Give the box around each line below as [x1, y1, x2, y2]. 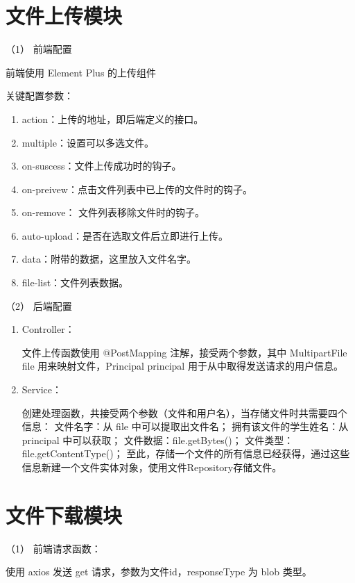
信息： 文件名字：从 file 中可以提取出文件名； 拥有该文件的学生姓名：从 [21, 419, 349, 434]
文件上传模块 [6, 1, 123, 30]
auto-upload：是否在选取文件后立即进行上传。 [21, 228, 228, 243]
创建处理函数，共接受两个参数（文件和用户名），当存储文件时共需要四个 [21, 405, 347, 420]
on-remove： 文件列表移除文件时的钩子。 [21, 205, 205, 220]
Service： [21, 382, 62, 397]
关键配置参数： [6, 88, 73, 103]
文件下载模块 [6, 500, 123, 529]
